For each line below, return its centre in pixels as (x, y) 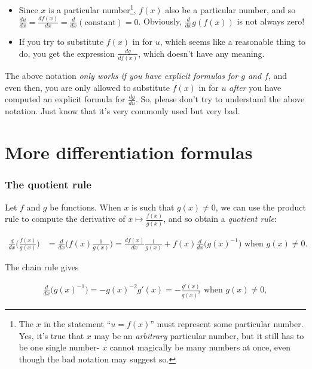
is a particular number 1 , (92, 9)
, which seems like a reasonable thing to (233, 42)
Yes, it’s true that (51, 335)
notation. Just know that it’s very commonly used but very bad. (123, 111)
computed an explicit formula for (65, 99)
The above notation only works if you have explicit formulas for (122, 76)
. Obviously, (160, 21)
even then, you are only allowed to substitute (87, 87)
